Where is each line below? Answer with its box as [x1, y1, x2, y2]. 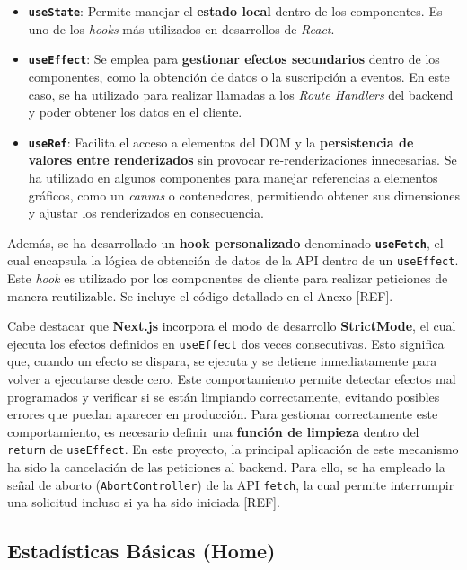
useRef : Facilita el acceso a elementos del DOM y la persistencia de [28, 132, 414, 151]
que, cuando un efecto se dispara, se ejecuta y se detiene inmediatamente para [7, 352, 437, 370]
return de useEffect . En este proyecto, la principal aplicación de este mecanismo [7, 440, 459, 459]
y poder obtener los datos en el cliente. [28, 102, 242, 121]
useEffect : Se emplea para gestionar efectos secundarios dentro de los [28, 49, 440, 68]
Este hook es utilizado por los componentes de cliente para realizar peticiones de [7, 269, 448, 288]
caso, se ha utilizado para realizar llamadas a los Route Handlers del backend [28, 85, 454, 103]
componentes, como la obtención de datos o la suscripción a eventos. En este [28, 67, 450, 85]
